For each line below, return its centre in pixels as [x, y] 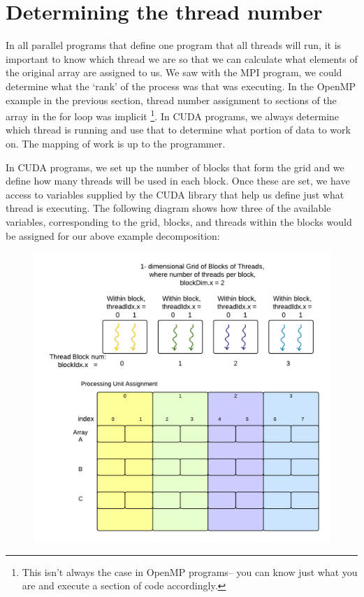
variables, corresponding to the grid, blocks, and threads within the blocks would [179, 221]
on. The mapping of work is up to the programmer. [116, 143]
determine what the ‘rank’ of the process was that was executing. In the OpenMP [181, 86]
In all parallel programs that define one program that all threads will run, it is [174, 45]
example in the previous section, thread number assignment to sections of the [171, 100]
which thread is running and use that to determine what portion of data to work [178, 130]
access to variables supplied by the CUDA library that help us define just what [175, 194]
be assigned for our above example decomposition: [113, 235]
